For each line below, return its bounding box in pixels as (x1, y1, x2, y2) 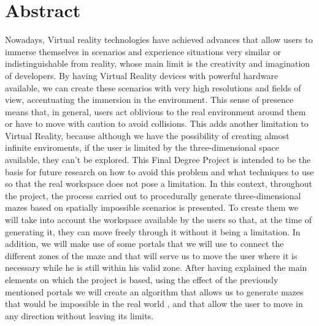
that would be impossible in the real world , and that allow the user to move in (5, 297, 303, 310)
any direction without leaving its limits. (5, 309, 154, 322)
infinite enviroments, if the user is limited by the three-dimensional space (5, 141, 279, 154)
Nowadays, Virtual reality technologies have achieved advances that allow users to (5, 33, 313, 46)
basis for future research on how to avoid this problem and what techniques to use (5, 165, 314, 178)
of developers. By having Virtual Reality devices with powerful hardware (5, 69, 279, 81)
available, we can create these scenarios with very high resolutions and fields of (5, 81, 301, 94)
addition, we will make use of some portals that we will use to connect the (5, 237, 284, 250)
